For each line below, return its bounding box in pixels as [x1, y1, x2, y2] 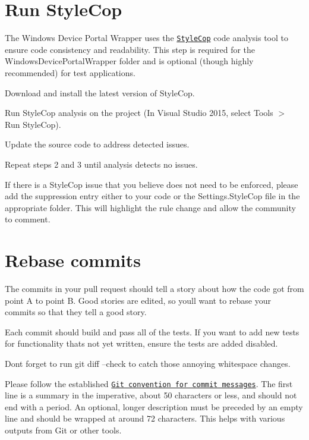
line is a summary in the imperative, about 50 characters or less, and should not [5, 389, 297, 401]
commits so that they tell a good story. [5, 306, 147, 318]
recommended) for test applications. [5, 66, 135, 78]
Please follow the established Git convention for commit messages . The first [5, 377, 293, 389]
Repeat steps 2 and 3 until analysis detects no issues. [5, 158, 198, 170]
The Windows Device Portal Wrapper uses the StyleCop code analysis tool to [5, 32, 288, 44]
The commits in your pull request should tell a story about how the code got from [5, 282, 304, 295]
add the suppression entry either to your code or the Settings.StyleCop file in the [5, 190, 300, 202]
